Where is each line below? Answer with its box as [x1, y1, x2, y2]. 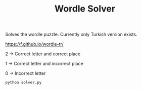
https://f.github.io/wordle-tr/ [5, 41, 64, 47]
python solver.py [5, 80, 42, 85]
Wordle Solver [55, 3, 115, 15]
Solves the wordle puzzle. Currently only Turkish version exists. [5, 31, 137, 38]
